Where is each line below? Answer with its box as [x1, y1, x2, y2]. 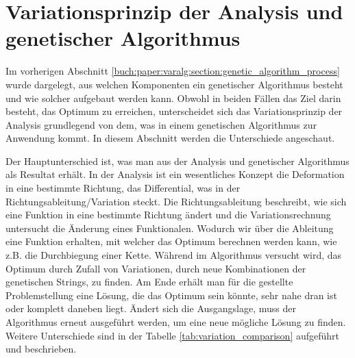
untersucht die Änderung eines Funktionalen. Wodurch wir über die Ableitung [5, 220, 334, 235]
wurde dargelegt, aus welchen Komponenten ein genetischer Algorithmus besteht [5, 77, 343, 91]
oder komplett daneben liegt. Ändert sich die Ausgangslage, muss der [5, 301, 296, 316]
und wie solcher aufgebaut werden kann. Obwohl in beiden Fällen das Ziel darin [5, 90, 341, 105]
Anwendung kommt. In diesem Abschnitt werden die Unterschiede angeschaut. [5, 131, 335, 145]
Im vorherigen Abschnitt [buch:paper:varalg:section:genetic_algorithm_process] [5, 64, 340, 78]
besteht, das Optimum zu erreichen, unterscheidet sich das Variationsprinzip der [5, 104, 343, 118]
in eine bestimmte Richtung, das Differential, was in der [5, 181, 241, 195]
